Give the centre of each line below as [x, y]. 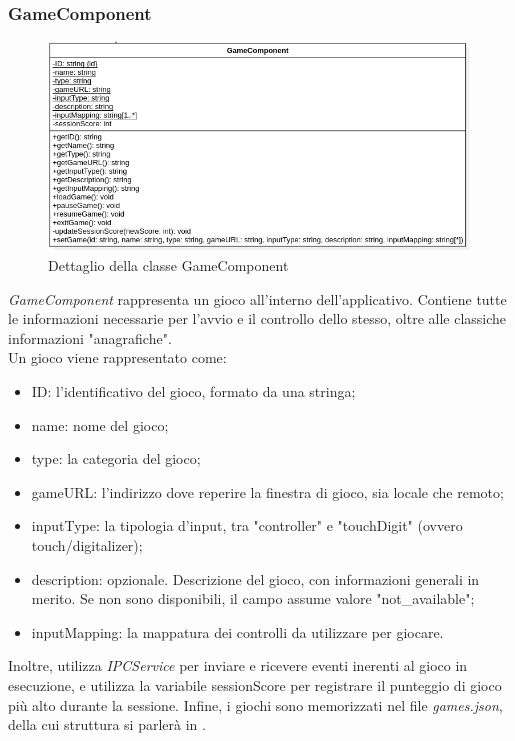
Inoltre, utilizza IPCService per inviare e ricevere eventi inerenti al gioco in [238, 665]
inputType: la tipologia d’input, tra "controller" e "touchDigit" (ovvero [247, 525]
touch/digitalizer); [87, 545]
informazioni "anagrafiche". [90, 337]
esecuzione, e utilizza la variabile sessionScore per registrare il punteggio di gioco [255, 685]
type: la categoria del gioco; [116, 458]
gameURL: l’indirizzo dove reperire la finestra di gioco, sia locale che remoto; [267, 491]
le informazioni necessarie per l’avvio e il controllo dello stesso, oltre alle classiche [257, 318]
